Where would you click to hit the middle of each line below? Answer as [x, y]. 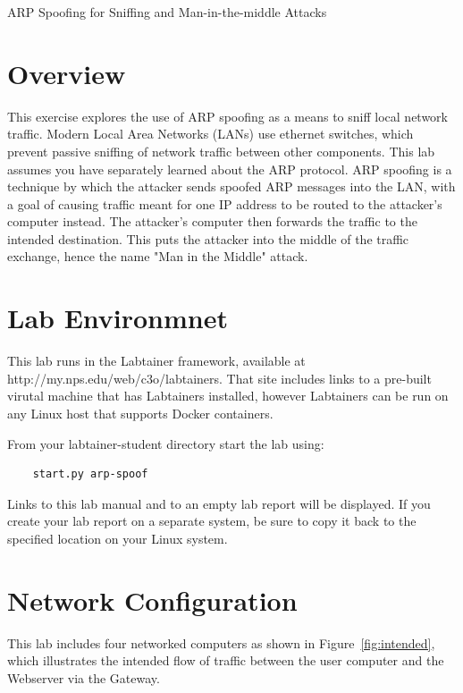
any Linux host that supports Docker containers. [140, 413]
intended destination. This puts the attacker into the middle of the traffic [208, 238]
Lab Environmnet [118, 318]
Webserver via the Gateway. [84, 677]
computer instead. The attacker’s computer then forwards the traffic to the [212, 221]
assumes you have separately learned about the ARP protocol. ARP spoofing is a [230, 169]
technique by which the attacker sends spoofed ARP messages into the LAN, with [231, 186]
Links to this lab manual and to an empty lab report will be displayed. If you [219, 503]
